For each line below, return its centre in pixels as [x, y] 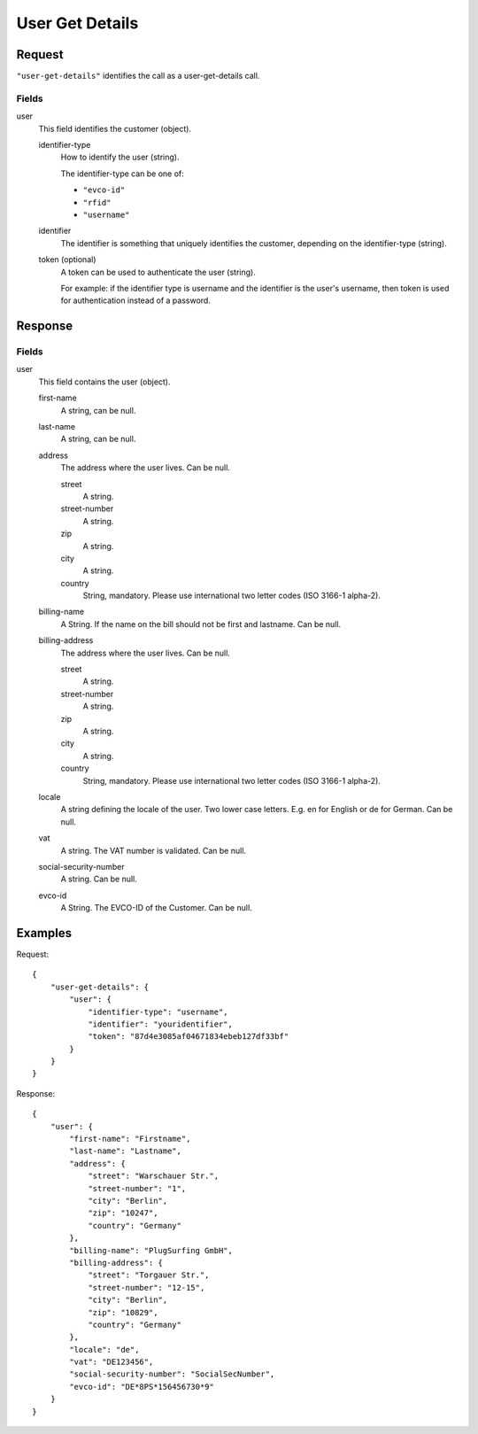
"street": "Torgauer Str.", [149, 1275]
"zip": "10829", [123, 1312]
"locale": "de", [104, 1349]
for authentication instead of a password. [136, 300]
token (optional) [67, 260]
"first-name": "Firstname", [130, 1139]
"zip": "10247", [123, 1213]
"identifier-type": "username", [158, 1012]
